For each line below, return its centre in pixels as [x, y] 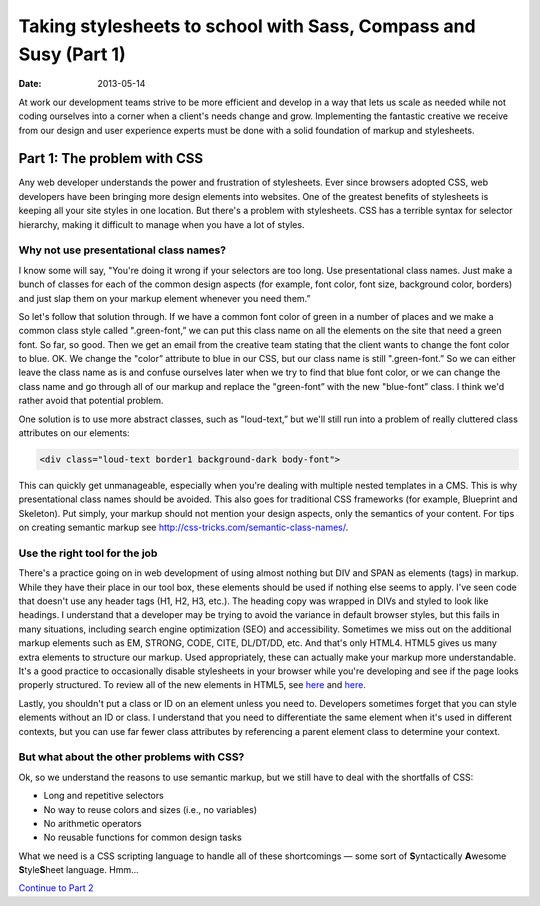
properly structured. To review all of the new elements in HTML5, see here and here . [192, 685]
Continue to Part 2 [56, 888]
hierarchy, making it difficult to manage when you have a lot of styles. [161, 224]
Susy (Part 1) [72, 54]
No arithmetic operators [92, 823]
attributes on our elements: [74, 433]
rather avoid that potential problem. [91, 401]
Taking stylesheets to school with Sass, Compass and [247, 26]
